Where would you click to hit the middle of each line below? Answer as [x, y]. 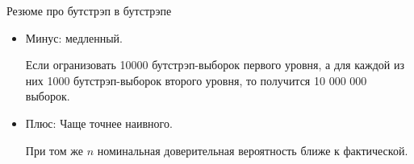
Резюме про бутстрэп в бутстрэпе [89, 10]
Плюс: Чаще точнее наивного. [99, 123]
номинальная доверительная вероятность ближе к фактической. [253, 150]
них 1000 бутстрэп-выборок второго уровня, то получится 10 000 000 [196, 80]
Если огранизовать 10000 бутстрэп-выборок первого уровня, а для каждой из [215, 65]
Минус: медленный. [74, 37]
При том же [54, 150]
